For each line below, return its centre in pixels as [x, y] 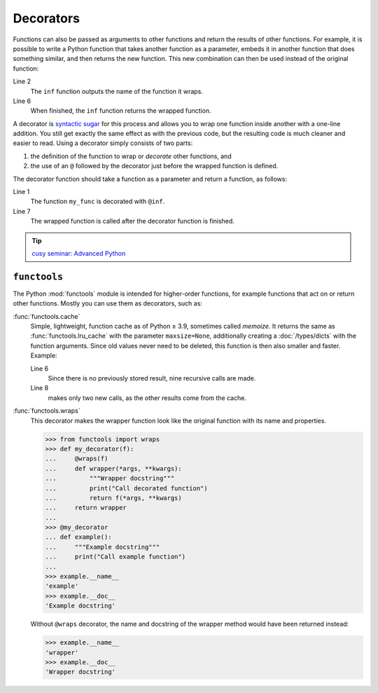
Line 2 [22, 81]
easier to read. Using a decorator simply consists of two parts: [103, 143]
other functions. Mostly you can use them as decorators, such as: [108, 303]
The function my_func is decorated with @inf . [98, 201]
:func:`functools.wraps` [47, 411]
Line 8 [40, 388]
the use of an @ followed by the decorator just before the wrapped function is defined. [154, 166]
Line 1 [21, 192]
